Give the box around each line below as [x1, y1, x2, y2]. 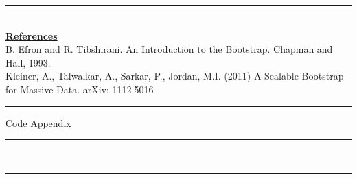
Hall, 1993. [5, 55, 51, 69]
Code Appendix [5, 115, 71, 130]
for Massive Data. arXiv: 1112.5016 [5, 82, 154, 96]
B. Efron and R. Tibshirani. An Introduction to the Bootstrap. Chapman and [5, 42, 333, 56]
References [5, 28, 58, 43]
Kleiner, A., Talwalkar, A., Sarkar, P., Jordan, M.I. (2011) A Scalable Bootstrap [5, 69, 344, 83]
